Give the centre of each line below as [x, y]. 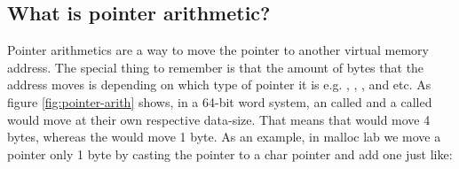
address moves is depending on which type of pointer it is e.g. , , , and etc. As [219, 84]
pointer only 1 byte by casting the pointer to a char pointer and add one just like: [230, 154]
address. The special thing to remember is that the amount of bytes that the [216, 67]
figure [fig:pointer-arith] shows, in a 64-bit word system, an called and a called [220, 101]
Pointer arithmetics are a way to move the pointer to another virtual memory [218, 50]
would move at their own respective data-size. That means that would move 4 [219, 119]
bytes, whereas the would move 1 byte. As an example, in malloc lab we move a [224, 137]
